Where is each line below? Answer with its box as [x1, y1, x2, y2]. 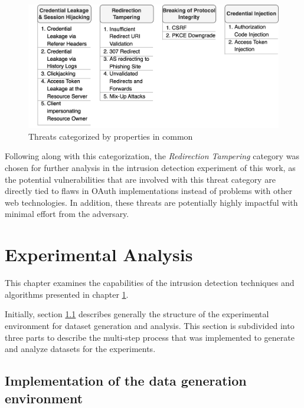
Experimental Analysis [5, 242, 193, 266]
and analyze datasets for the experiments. [5, 343, 156, 355]
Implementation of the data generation [5, 371, 247, 390]
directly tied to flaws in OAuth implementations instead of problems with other [5, 185, 292, 197]
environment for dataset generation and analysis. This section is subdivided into [5, 319, 295, 331]
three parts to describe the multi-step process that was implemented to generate [5, 331, 295, 343]
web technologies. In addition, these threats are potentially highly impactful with [5, 196, 298, 208]
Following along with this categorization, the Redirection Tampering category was [5, 150, 299, 162]
